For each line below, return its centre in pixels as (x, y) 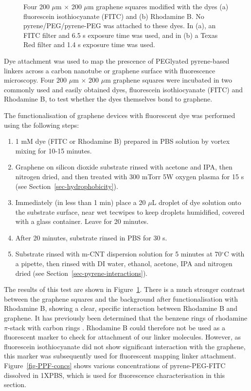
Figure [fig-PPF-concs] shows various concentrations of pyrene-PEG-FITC (115, 365)
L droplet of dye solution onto (197, 202)
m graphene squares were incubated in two (169, 80)
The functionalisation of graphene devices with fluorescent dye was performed (120, 115)
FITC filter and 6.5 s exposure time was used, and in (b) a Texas (121, 35)
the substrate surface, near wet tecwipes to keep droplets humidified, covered (130, 212)
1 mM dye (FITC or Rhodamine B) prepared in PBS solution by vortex (123, 141)
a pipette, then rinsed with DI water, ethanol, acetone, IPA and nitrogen (124, 263)
